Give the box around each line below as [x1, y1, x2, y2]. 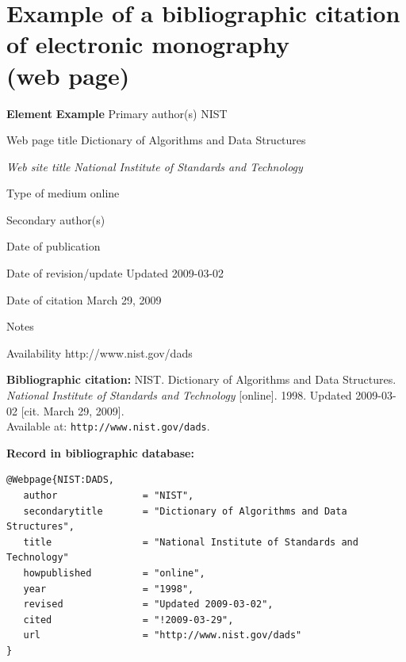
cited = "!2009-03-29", [23, 614, 234, 626]
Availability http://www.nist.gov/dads [6, 344, 193, 361]
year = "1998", [23, 583, 194, 595]
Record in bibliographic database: [6, 444, 194, 461]
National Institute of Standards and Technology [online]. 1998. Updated [6, 387, 352, 404]
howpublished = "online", [23, 568, 205, 580]
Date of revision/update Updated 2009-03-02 [6, 265, 224, 281]
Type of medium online [6, 185, 120, 201]
